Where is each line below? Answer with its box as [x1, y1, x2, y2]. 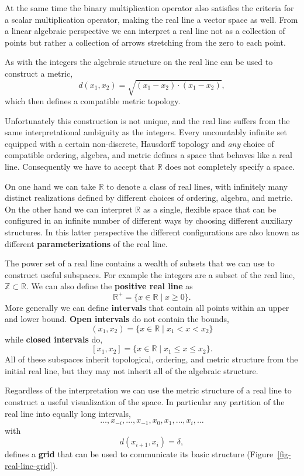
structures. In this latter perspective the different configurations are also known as [5, 226, 299, 238]
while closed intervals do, [5, 333, 103, 345]
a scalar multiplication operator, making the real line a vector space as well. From [5, 13, 298, 25]
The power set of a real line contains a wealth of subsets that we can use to [5, 257, 275, 269]
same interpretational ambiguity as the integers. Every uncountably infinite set [5, 126, 287, 138]
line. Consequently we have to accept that [5, 160, 155, 173]
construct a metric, [5, 67, 73, 79]
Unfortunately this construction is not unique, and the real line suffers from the [5, 114, 290, 126]
